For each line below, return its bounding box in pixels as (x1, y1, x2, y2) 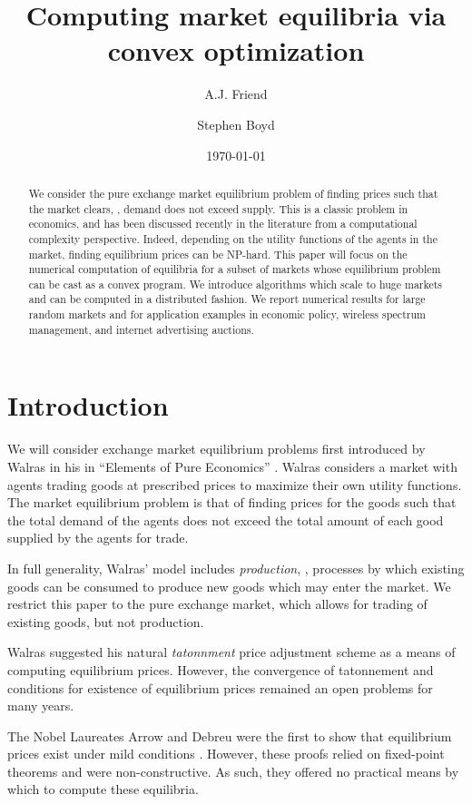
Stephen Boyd (197, 114, 275, 133)
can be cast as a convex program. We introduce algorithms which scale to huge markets (28, 276, 443, 291)
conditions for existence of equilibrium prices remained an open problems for (7, 678, 433, 697)
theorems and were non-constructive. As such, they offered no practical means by (7, 761, 459, 780)
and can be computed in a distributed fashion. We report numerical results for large (28, 291, 426, 307)
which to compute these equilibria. (7, 779, 199, 799)
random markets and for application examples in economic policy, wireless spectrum (28, 307, 426, 322)
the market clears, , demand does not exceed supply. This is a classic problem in (28, 201, 408, 216)
